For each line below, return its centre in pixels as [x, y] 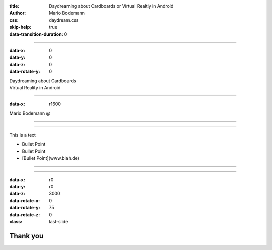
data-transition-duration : [36, 34]
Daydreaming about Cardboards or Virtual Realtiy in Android [111, 6]
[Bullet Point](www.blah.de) [50, 158]
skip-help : [20, 27]
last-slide [59, 221]
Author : [18, 13]
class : [16, 221]
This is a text [23, 135]
